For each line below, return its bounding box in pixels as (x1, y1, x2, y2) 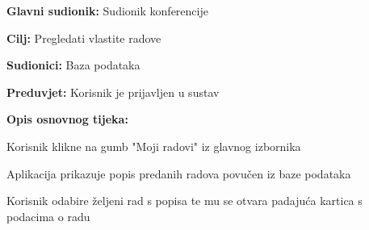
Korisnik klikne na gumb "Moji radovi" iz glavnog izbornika (6, 137, 301, 154)
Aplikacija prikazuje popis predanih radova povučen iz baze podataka (6, 165, 351, 182)
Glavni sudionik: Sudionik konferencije (6, 2, 208, 19)
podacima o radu (6, 207, 90, 224)
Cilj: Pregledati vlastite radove (6, 29, 161, 46)
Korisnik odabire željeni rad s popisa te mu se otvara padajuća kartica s (6, 192, 363, 209)
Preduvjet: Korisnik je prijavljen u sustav (6, 83, 220, 100)
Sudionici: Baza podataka (6, 56, 140, 73)
